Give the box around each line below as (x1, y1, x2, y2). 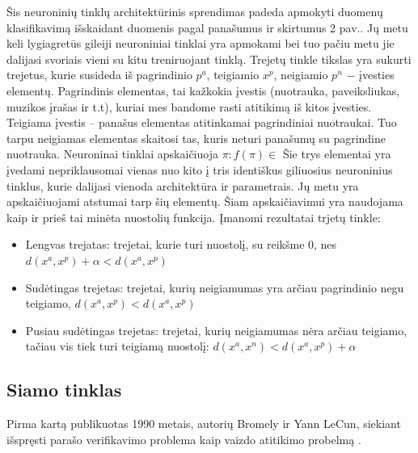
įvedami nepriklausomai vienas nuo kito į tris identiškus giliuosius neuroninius (6, 161, 393, 178)
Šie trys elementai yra (282, 145, 391, 162)
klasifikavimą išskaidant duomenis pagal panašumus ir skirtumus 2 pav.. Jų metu (6, 19, 408, 36)
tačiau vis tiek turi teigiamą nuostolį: (25, 338, 209, 354)
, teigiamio (206, 66, 260, 83)
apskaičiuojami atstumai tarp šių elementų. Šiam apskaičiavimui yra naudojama (6, 193, 403, 210)
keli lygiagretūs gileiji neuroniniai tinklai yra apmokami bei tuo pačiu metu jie (6, 35, 395, 52)
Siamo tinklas (6, 377, 122, 402)
